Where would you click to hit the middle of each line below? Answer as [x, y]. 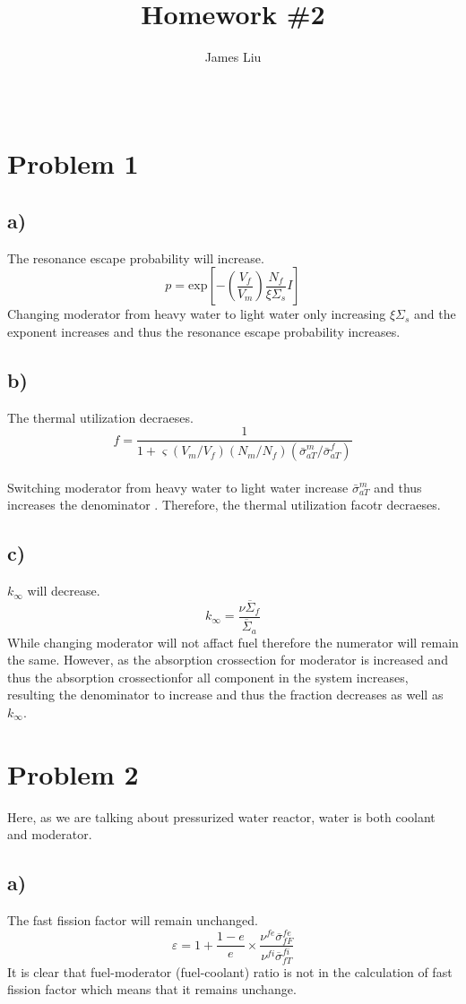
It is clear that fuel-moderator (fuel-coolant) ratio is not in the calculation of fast [230, 971]
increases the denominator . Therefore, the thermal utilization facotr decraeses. [224, 505]
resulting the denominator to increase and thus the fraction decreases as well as [225, 695]
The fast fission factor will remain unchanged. [133, 920]
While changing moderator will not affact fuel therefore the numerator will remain [233, 642]
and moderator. [50, 834]
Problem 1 [73, 163]
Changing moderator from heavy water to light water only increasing [197, 314]
